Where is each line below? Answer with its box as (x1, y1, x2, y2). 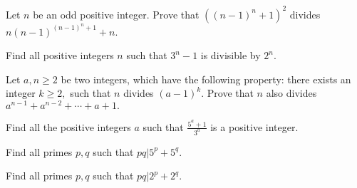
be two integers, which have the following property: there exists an (61, 71, 351, 86)
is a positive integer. (210, 119, 299, 134)
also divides (266, 85, 317, 100)
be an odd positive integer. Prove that (33, 6, 200, 21)
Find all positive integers (6, 48, 114, 63)
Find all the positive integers (6, 119, 131, 134)
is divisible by (200, 48, 261, 63)
